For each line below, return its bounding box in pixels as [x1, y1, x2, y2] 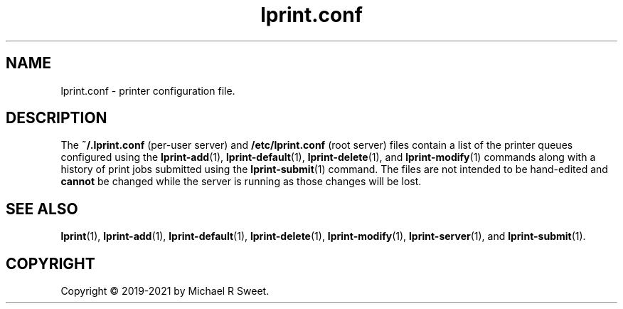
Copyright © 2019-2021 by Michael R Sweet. [60, 285, 270, 298]
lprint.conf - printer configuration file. [60, 84, 235, 97]
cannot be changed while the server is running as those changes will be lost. [60, 175, 422, 188]
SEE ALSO [6, 199, 78, 218]
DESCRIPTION [6, 109, 107, 127]
